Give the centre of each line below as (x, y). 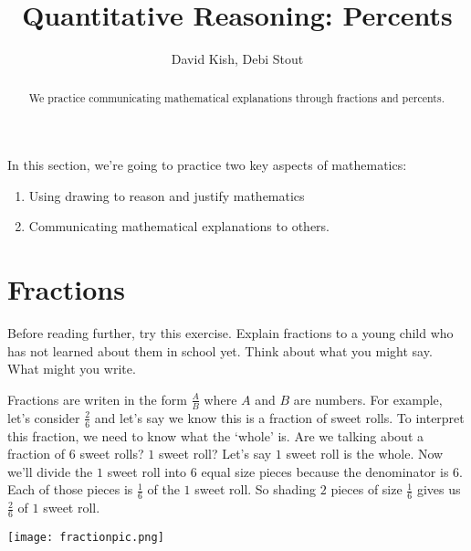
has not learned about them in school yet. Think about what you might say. (220, 350)
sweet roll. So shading (256, 489)
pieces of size (366, 489)
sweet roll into (147, 471)
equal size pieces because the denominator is (325, 471)
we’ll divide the (50, 471)
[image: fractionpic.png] (86, 537)
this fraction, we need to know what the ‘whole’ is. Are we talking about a (215, 435)
